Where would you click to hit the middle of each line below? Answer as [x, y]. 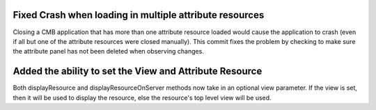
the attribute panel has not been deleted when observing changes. [109, 52]
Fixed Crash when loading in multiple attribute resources [139, 15]
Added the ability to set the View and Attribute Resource [138, 71]
